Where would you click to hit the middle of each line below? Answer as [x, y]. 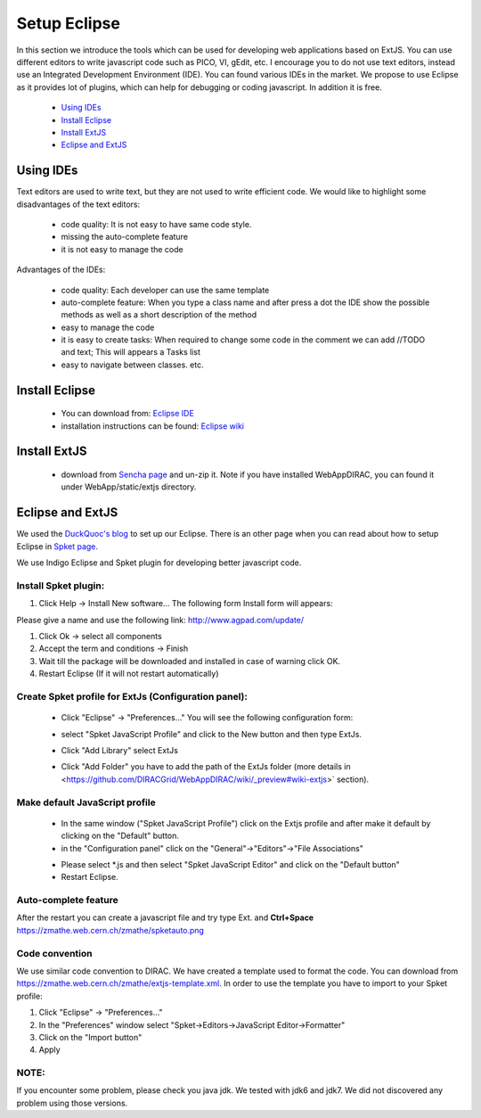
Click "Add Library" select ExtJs [119, 750]
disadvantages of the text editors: [78, 204]
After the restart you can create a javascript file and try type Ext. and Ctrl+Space [165, 917]
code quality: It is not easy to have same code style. [156, 224]
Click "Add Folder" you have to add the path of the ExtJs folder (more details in [206, 767]
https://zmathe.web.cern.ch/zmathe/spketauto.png [110, 930]
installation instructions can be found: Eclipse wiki [153, 426]
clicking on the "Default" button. [120, 836]
